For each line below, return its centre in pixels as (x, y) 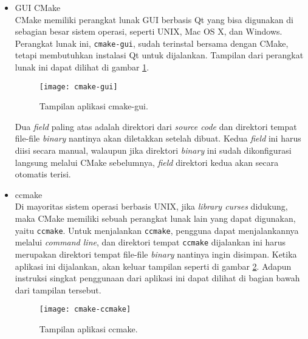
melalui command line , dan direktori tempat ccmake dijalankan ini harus (150, 242)
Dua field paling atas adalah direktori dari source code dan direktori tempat (156, 126)
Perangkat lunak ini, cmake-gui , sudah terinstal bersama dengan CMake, (152, 43)
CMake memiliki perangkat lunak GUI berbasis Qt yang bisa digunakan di (154, 19)
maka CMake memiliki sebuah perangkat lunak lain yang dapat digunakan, (155, 218)
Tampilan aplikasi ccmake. (88, 328)
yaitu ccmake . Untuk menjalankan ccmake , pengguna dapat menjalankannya (157, 230)
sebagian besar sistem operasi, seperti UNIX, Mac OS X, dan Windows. (149, 31)
